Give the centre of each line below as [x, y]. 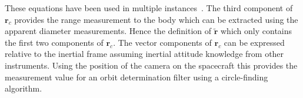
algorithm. [24, 88]
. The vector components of [162, 42]
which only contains [257, 31]
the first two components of [54, 42]
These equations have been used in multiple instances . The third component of [149, 8]
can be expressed [254, 42]
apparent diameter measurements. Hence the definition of [108, 31]
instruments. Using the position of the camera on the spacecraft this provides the [151, 65]
